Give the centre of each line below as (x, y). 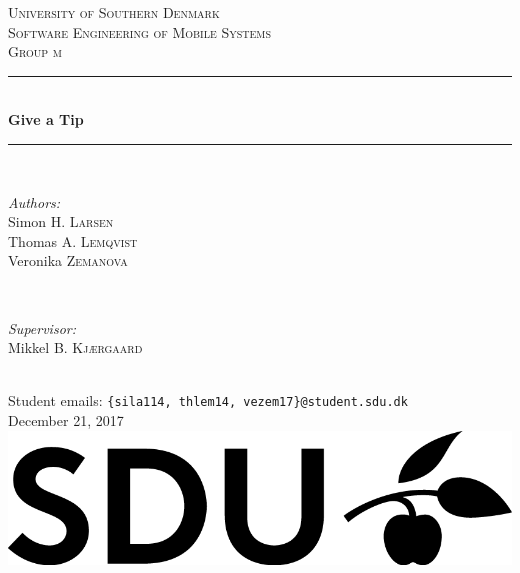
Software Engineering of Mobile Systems (140, 31)
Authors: (34, 201)
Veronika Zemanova (68, 260)
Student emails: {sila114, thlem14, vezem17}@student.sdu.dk (208, 400)
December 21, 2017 (66, 419)
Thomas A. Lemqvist (73, 240)
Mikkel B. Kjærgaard (75, 347)
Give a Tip (46, 119)
